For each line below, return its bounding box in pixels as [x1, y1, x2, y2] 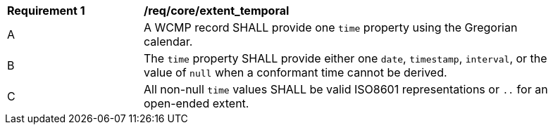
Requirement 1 [7, 4, 85, 18]
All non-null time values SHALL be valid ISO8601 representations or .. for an [144, 82, 548, 96]
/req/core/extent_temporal [144, 4, 290, 18]
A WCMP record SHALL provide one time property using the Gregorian [144, 20, 518, 34]
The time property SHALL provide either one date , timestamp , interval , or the [144, 51, 547, 65]
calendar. [144, 34, 193, 48]
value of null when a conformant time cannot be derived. [144, 65, 447, 79]
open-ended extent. [144, 96, 249, 110]
